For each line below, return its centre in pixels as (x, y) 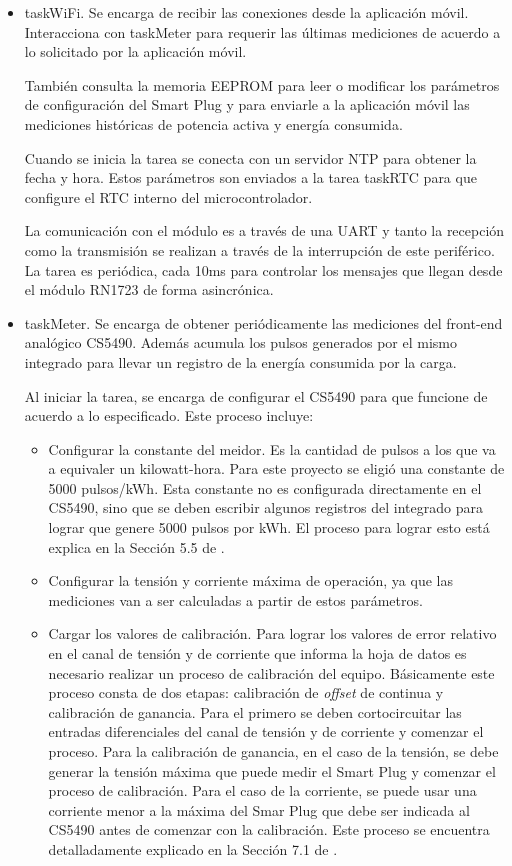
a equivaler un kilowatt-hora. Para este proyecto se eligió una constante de (276, 468)
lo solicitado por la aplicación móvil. (135, 51)
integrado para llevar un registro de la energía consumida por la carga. (240, 361)
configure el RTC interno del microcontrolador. (168, 196)
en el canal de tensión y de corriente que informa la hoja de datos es (257, 653)
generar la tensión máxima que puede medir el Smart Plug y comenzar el (272, 770)
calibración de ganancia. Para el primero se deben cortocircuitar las (255, 711)
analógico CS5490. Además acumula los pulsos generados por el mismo (240, 342)
